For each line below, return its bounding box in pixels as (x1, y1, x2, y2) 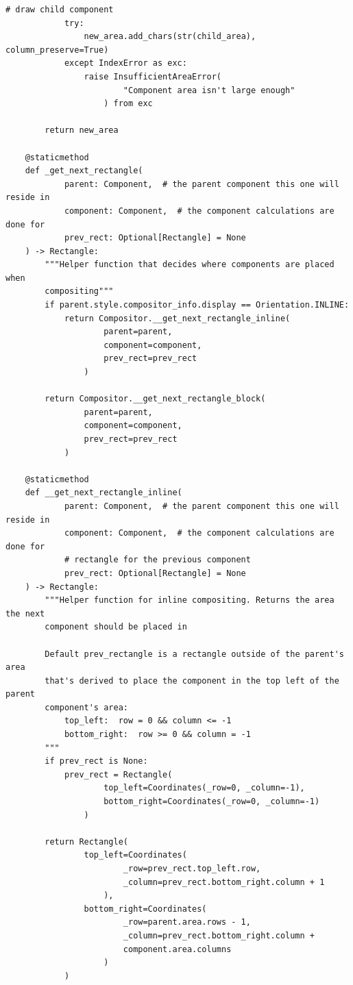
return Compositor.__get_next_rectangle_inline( (64, 313, 291, 323)
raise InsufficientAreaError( (84, 71, 221, 82)
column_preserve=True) (5, 45, 109, 55)
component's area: (45, 702, 128, 712)
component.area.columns (123, 944, 232, 954)
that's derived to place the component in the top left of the (45, 675, 339, 686)
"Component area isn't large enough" (123, 85, 295, 95)
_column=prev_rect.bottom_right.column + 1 (123, 877, 325, 887)
